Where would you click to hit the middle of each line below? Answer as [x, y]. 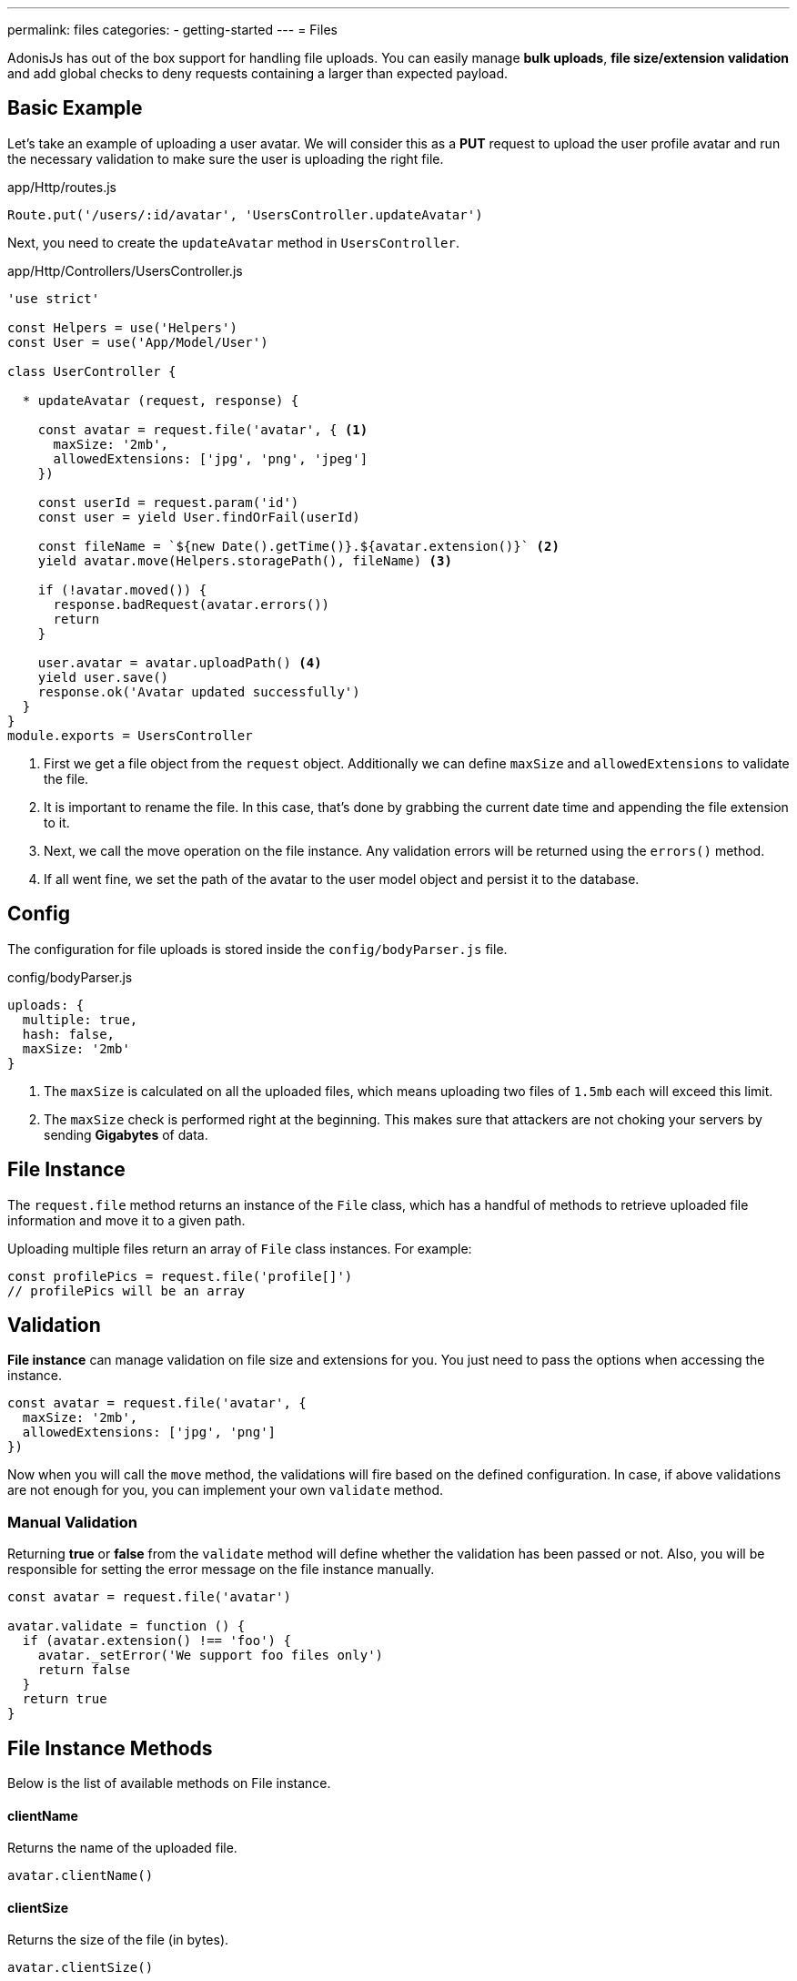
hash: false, [69, 1034]
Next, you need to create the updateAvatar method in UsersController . [234, 242]
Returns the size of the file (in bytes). [118, 1940]
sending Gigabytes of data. [126, 1134]
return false [84, 1670]
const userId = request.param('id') [168, 502]
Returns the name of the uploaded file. [122, 1848]
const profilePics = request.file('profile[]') [180, 1276]
